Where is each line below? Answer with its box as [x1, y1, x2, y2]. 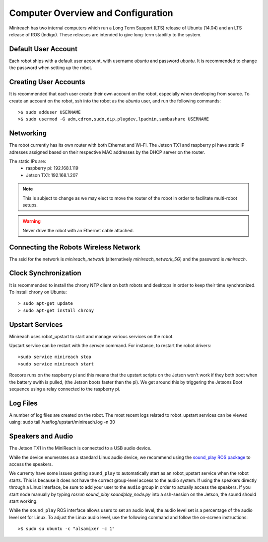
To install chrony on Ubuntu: [9, 289, 67, 295]
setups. [22, 202, 38, 208]
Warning [22, 218, 41, 224]
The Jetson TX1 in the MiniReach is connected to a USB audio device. [9, 445, 152, 451]
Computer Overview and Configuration [9, 7, 173, 18]
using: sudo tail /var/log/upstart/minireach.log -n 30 [9, 419, 115, 425]
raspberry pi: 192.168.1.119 [26, 165, 79, 171]
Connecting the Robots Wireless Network [9, 243, 141, 251]
